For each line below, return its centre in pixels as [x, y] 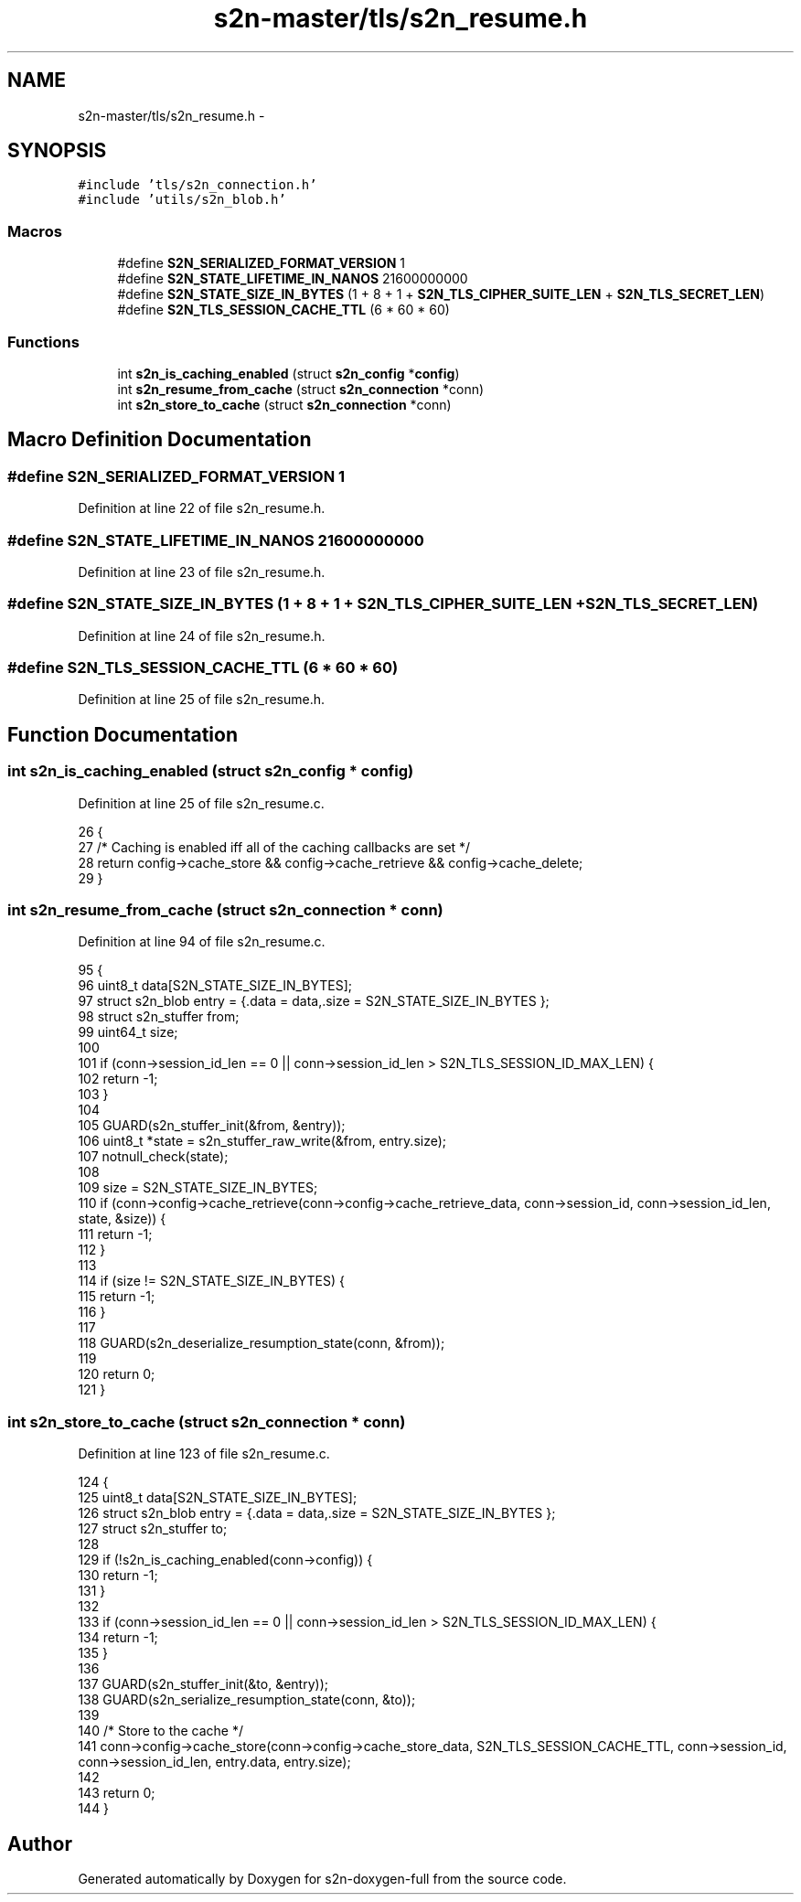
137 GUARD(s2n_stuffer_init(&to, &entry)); [203, 1684]
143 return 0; [117, 1793]
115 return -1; [117, 1297]
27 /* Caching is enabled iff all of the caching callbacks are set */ [274, 847]
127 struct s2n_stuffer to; [153, 1529]
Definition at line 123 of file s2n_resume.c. [204, 1454]
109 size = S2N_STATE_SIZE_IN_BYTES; [198, 1188]
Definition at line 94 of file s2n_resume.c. [202, 942]
